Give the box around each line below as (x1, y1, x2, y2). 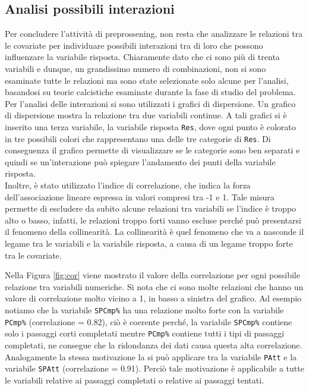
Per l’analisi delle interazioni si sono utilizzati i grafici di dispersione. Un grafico (5, 97, 296, 109)
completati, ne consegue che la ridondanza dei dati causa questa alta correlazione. (5, 338, 302, 351)
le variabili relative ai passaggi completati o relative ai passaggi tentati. (5, 373, 264, 386)
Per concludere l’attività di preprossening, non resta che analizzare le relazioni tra (5, 27, 303, 40)
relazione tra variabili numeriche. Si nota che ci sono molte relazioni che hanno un (5, 280, 304, 292)
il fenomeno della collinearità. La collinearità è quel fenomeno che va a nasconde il (5, 225, 304, 238)
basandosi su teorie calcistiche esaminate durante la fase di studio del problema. (5, 86, 296, 98)
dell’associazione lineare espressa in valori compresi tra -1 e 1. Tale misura (5, 190, 275, 203)
